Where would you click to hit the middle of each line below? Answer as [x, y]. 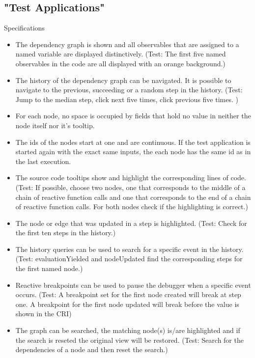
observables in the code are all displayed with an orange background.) [120, 63]
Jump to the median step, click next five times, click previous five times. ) [127, 99]
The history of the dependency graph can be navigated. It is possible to [123, 80]
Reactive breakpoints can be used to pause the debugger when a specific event [133, 285]
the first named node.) [49, 268]
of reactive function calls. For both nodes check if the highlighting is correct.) [132, 207]
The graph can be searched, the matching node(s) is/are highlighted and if [128, 330]
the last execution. [43, 161]
